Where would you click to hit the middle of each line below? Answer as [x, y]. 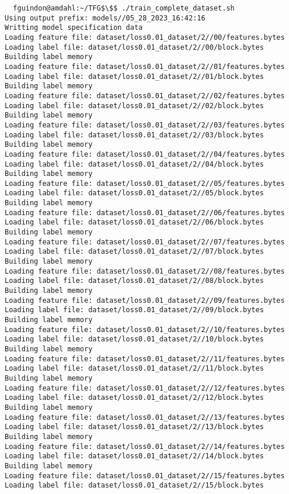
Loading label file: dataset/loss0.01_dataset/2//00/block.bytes [134, 47]
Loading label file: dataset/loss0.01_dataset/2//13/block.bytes [134, 427]
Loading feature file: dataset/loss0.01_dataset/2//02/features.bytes [145, 96]
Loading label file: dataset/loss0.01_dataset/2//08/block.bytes [134, 281]
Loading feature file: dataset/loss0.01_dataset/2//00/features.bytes [145, 37]
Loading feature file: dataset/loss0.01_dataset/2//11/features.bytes [145, 359]
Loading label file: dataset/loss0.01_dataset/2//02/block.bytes [134, 106]
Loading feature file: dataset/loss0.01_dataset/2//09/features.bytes [145, 300]
